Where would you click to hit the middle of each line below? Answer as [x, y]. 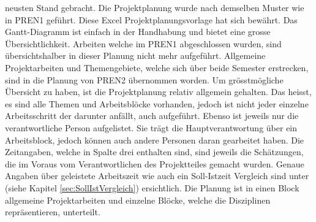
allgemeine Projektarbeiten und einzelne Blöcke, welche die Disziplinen [138, 200]
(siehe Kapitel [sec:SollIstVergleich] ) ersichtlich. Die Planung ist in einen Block [152, 187]
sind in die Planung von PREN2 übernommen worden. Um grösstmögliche [144, 79]
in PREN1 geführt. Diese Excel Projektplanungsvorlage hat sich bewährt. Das [151, 19]
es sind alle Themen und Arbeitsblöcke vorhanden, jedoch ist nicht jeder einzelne [157, 103]
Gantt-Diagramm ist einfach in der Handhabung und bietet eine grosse [138, 32]
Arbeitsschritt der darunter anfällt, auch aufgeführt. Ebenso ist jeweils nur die [152, 116]
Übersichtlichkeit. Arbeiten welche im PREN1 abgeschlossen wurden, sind [143, 43]
